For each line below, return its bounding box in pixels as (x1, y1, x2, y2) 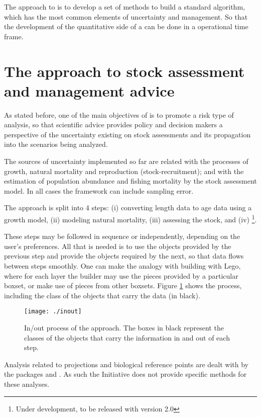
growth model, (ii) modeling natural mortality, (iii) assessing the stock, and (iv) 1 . (4, 213, 257, 224)
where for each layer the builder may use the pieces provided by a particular (4, 270, 238, 281)
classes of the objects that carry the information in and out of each (24, 332, 230, 343)
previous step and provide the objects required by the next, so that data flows (4, 251, 244, 261)
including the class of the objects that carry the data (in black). (4, 290, 200, 300)
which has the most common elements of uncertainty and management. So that (4, 11, 248, 22)
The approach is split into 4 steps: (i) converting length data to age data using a (4, 202, 252, 213)
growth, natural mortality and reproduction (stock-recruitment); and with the (4, 165, 244, 176)
